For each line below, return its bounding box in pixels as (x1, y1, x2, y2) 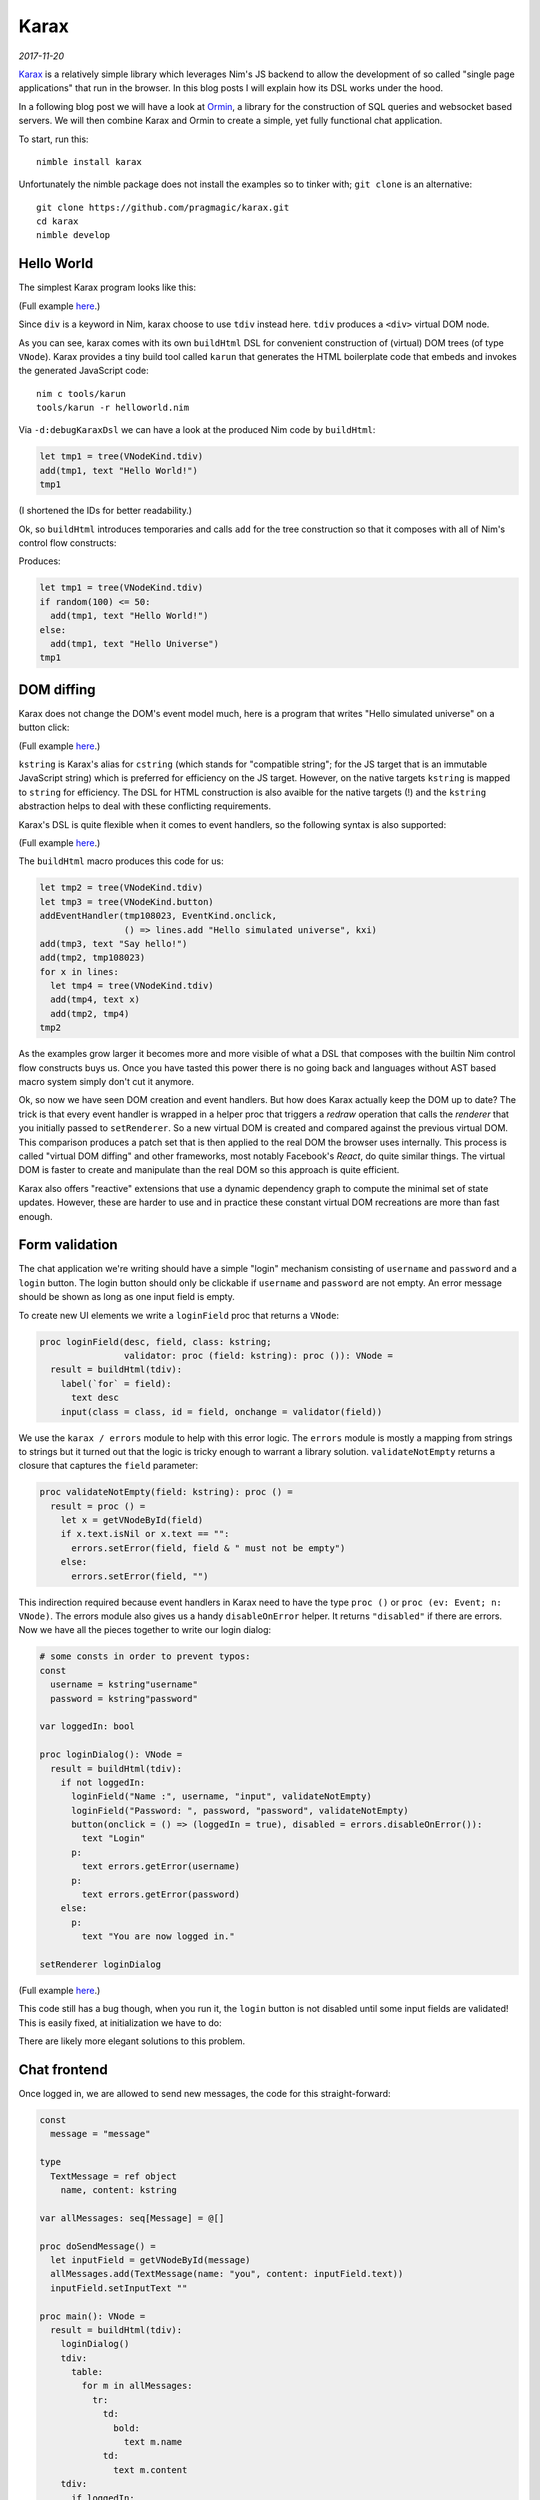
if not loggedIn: (60, 1776, 146, 1788)
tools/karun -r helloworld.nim (36, 402, 190, 414)
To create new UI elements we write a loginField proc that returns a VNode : (18, 1309, 340, 1321)
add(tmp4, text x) (50, 994, 140, 1005)
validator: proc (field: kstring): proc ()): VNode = (123, 1350, 394, 1361)
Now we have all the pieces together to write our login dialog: (18, 1624, 272, 1636)
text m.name (123, 2436, 183, 2448)
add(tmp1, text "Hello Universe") (50, 638, 220, 649)
